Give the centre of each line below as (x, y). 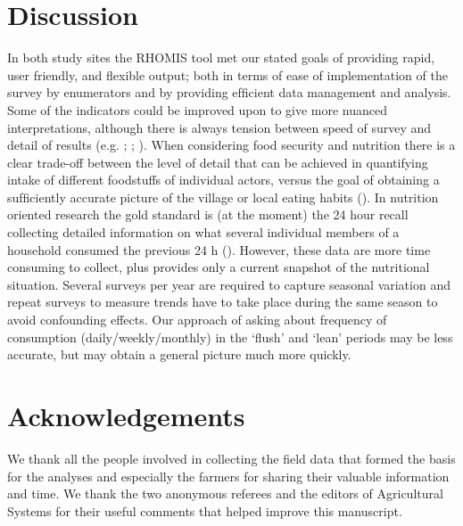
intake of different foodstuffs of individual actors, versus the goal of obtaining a (223, 180)
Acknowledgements (126, 415)
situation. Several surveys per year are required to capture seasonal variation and (229, 284)
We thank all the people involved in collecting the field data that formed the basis (231, 458)
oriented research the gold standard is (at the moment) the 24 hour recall (208, 214)
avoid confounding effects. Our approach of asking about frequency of (197, 320)
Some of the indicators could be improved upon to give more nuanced (198, 109)
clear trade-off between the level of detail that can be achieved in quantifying (218, 162)
